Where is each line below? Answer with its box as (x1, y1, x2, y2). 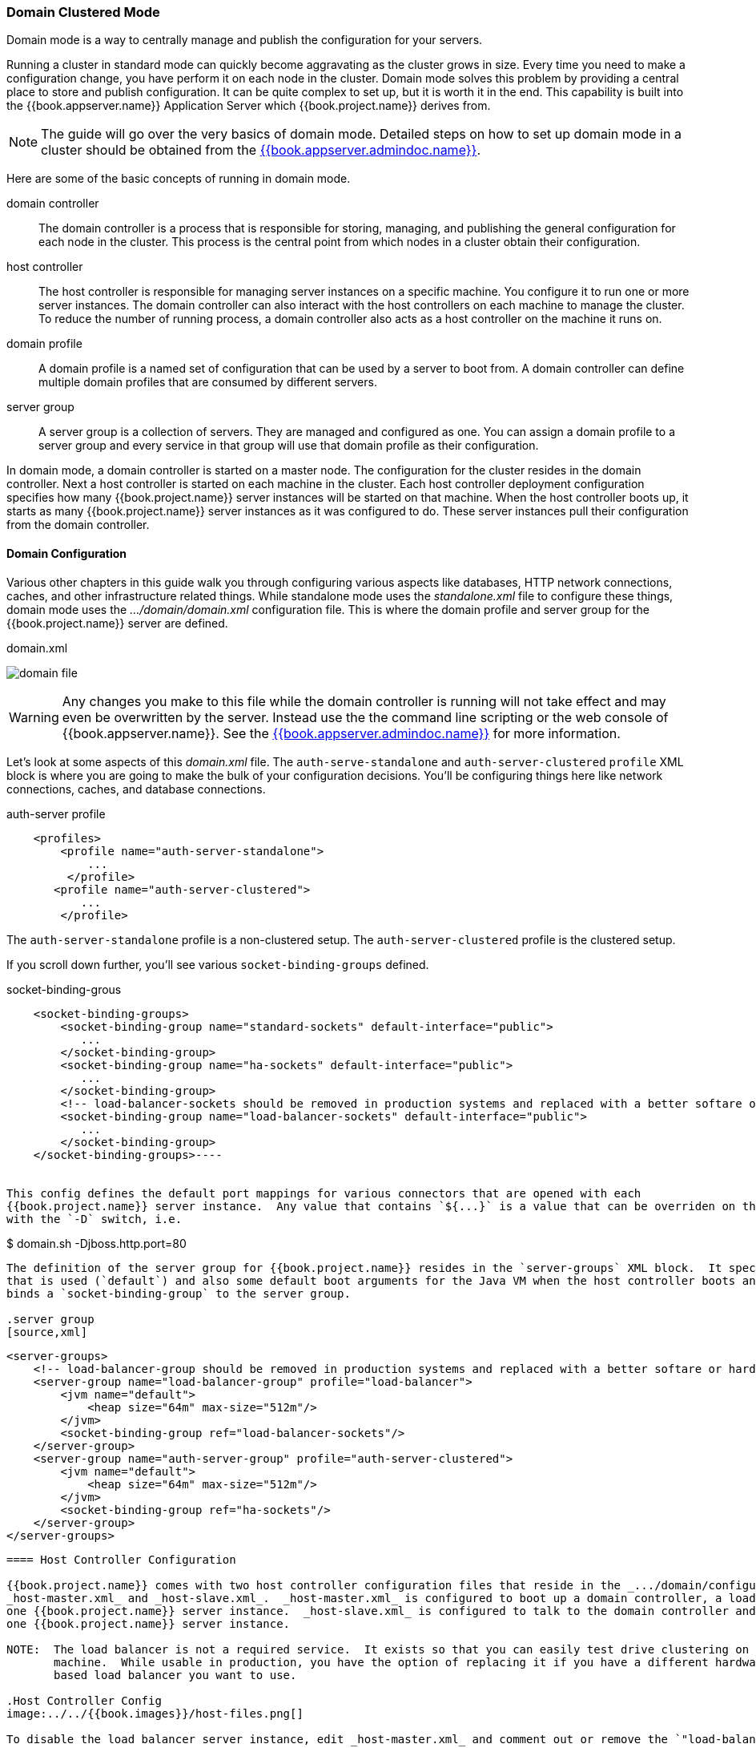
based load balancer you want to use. (54, 1668, 297, 1681)
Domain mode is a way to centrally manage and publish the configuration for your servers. (6, 33, 483, 47)
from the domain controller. (6, 518, 150, 532)
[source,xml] (6, 1325, 88, 1338)
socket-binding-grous (6, 982, 122, 996)
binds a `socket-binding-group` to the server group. (6, 1286, 351, 1300)
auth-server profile (6, 806, 106, 821)
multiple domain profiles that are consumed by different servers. (38, 375, 377, 390)
